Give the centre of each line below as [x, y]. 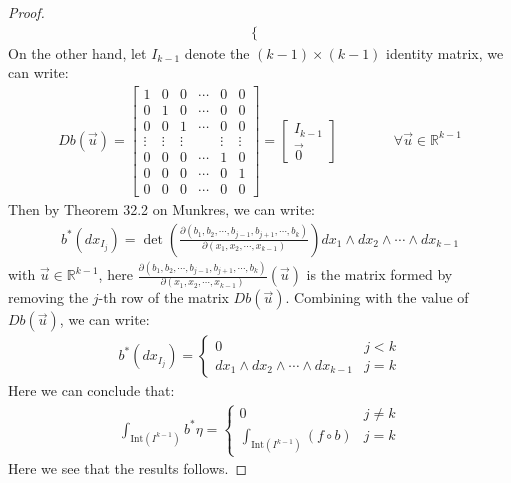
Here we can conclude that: [91, 390]
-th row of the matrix [163, 297]
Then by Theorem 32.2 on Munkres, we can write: [162, 209]
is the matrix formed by [379, 274]
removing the [48, 297]
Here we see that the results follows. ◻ [128, 468]
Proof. [26, 12]
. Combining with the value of [377, 297]
